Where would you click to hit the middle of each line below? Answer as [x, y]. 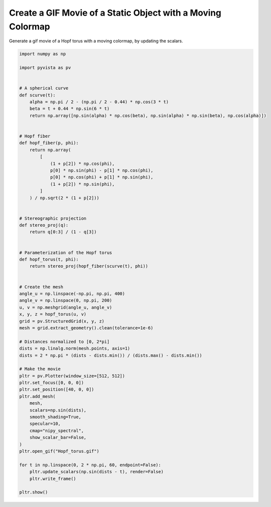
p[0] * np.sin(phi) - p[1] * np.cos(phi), [102, 170]
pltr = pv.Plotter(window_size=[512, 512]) [72, 376]
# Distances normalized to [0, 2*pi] [64, 342]
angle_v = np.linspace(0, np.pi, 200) [66, 300]
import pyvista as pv [45, 68]
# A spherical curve [44, 88]
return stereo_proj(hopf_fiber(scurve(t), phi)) [89, 266]
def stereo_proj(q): [44, 225]
